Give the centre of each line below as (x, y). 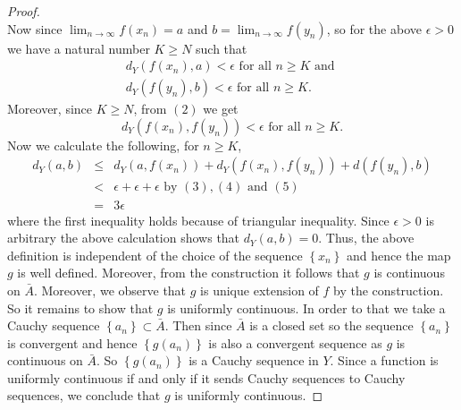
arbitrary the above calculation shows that (124, 238)
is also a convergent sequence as (295, 342)
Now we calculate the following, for (103, 145)
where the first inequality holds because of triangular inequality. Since (198, 220)
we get (221, 109)
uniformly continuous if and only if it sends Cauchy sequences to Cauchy (206, 377)
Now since (35, 28)
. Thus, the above (366, 238)
